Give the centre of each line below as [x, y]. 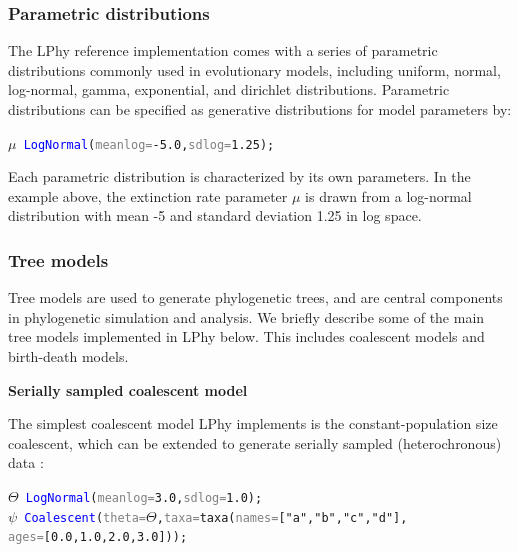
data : [26, 462]
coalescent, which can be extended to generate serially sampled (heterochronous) [255, 442]
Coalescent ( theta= [85, 517]
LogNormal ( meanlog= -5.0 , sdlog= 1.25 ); [149, 144]
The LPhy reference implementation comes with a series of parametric [223, 50]
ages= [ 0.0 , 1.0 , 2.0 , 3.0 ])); [98, 537]
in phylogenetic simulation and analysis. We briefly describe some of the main [246, 316]
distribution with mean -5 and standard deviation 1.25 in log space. [215, 215]
